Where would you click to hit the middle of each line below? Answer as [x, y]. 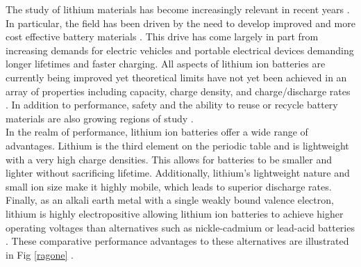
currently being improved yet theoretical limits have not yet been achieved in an [176, 77]
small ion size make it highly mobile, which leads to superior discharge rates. [169, 186]
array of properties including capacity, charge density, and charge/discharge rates [178, 91]
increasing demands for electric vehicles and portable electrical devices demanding [180, 50]
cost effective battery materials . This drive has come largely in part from [162, 37]
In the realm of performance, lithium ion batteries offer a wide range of [157, 132]
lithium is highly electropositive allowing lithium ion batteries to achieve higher [175, 213]
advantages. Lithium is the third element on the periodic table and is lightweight [177, 145]
